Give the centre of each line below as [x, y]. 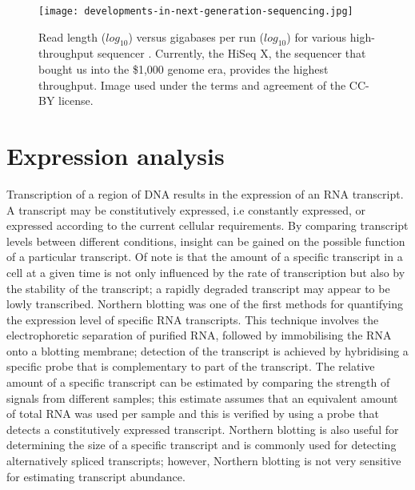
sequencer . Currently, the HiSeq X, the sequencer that [231, 53]
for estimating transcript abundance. [96, 476]
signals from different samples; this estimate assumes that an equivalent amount [202, 398]
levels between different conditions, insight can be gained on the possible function [206, 241]
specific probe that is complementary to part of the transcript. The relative [191, 366]
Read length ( [72, 36]
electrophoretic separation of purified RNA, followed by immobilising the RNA [199, 335]
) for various [317, 36]
